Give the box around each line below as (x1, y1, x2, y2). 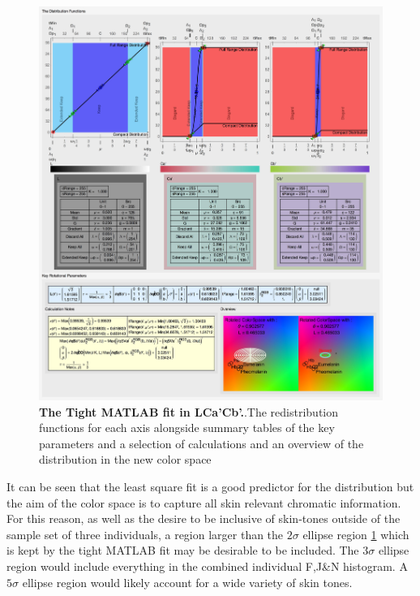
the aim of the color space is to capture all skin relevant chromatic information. (6, 494, 401, 511)
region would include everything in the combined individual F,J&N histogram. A (6, 558, 408, 575)
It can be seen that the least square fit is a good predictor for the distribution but (6, 478, 414, 495)
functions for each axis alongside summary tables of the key (39, 419, 335, 436)
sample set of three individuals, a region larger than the (6, 525, 284, 542)
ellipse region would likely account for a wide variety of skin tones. (22, 573, 353, 590)
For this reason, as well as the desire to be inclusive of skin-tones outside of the (6, 510, 401, 527)
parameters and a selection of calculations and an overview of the (39, 434, 364, 451)
